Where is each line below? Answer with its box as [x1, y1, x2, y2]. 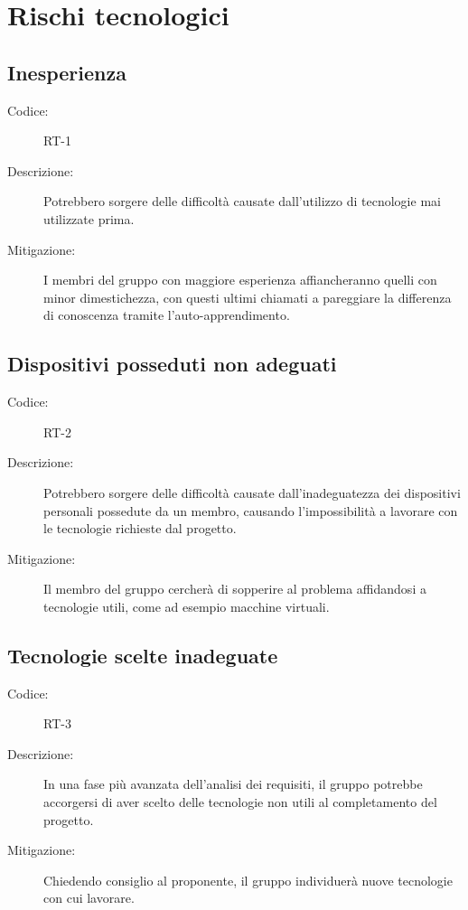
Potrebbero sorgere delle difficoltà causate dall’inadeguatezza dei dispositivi [43, 483, 461, 502]
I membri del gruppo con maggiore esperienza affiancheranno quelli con [43, 270, 437, 289]
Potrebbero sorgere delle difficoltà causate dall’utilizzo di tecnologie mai [43, 192, 441, 211]
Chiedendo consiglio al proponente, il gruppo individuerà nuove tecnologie [43, 870, 453, 889]
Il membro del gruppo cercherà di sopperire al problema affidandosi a [43, 579, 426, 598]
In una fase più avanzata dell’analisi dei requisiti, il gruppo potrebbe [43, 774, 423, 793]
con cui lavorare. [43, 888, 135, 907]
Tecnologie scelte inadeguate [7, 641, 278, 669]
